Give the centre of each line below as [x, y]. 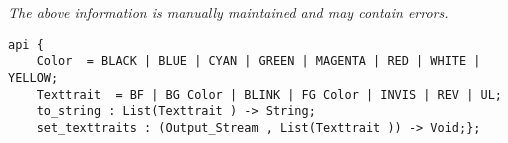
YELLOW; [33, 77]
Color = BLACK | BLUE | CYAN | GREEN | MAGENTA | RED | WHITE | [258, 61]
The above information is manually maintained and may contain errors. [228, 12]
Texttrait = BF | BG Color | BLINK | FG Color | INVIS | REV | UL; [269, 94]
